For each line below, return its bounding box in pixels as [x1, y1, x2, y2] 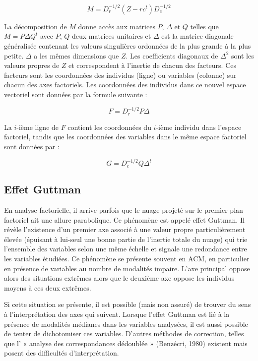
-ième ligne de [16, 121, 59, 132]
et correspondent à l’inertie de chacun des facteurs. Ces [68, 60, 236, 70]
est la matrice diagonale [161, 31, 234, 41]
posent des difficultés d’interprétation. [4, 348, 119, 358]
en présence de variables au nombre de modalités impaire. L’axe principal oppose [4, 263, 250, 273]
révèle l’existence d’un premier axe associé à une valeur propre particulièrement [4, 224, 246, 235]
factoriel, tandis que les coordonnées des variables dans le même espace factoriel [4, 131, 247, 142]
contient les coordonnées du [67, 121, 151, 132]
